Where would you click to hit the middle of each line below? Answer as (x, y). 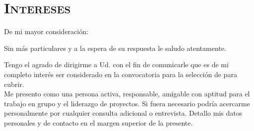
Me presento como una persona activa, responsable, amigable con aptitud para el (127, 94)
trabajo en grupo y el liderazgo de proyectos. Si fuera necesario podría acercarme (127, 103)
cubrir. (14, 84)
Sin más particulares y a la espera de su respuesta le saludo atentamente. (115, 48)
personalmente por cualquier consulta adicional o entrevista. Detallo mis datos (123, 113)
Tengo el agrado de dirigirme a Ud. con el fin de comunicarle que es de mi (116, 65)
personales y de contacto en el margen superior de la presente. (98, 122)
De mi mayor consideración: (46, 31)
